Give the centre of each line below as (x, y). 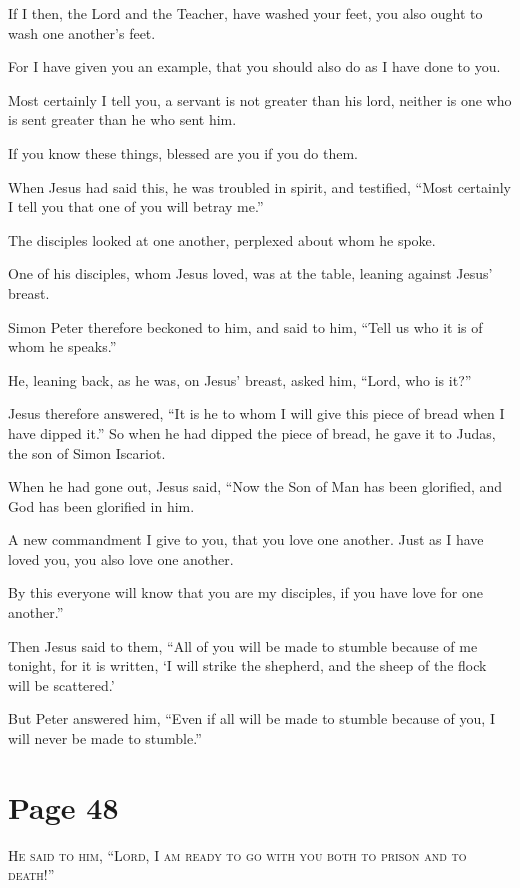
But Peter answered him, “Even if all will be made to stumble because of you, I (251, 718)
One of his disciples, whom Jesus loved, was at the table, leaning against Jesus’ (250, 273)
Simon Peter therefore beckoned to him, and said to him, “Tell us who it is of (245, 326)
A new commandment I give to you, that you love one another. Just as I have (246, 539)
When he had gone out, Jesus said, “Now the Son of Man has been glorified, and (255, 486)
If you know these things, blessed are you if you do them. (183, 152)
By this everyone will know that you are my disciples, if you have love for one (245, 592)
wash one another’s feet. (82, 32)
